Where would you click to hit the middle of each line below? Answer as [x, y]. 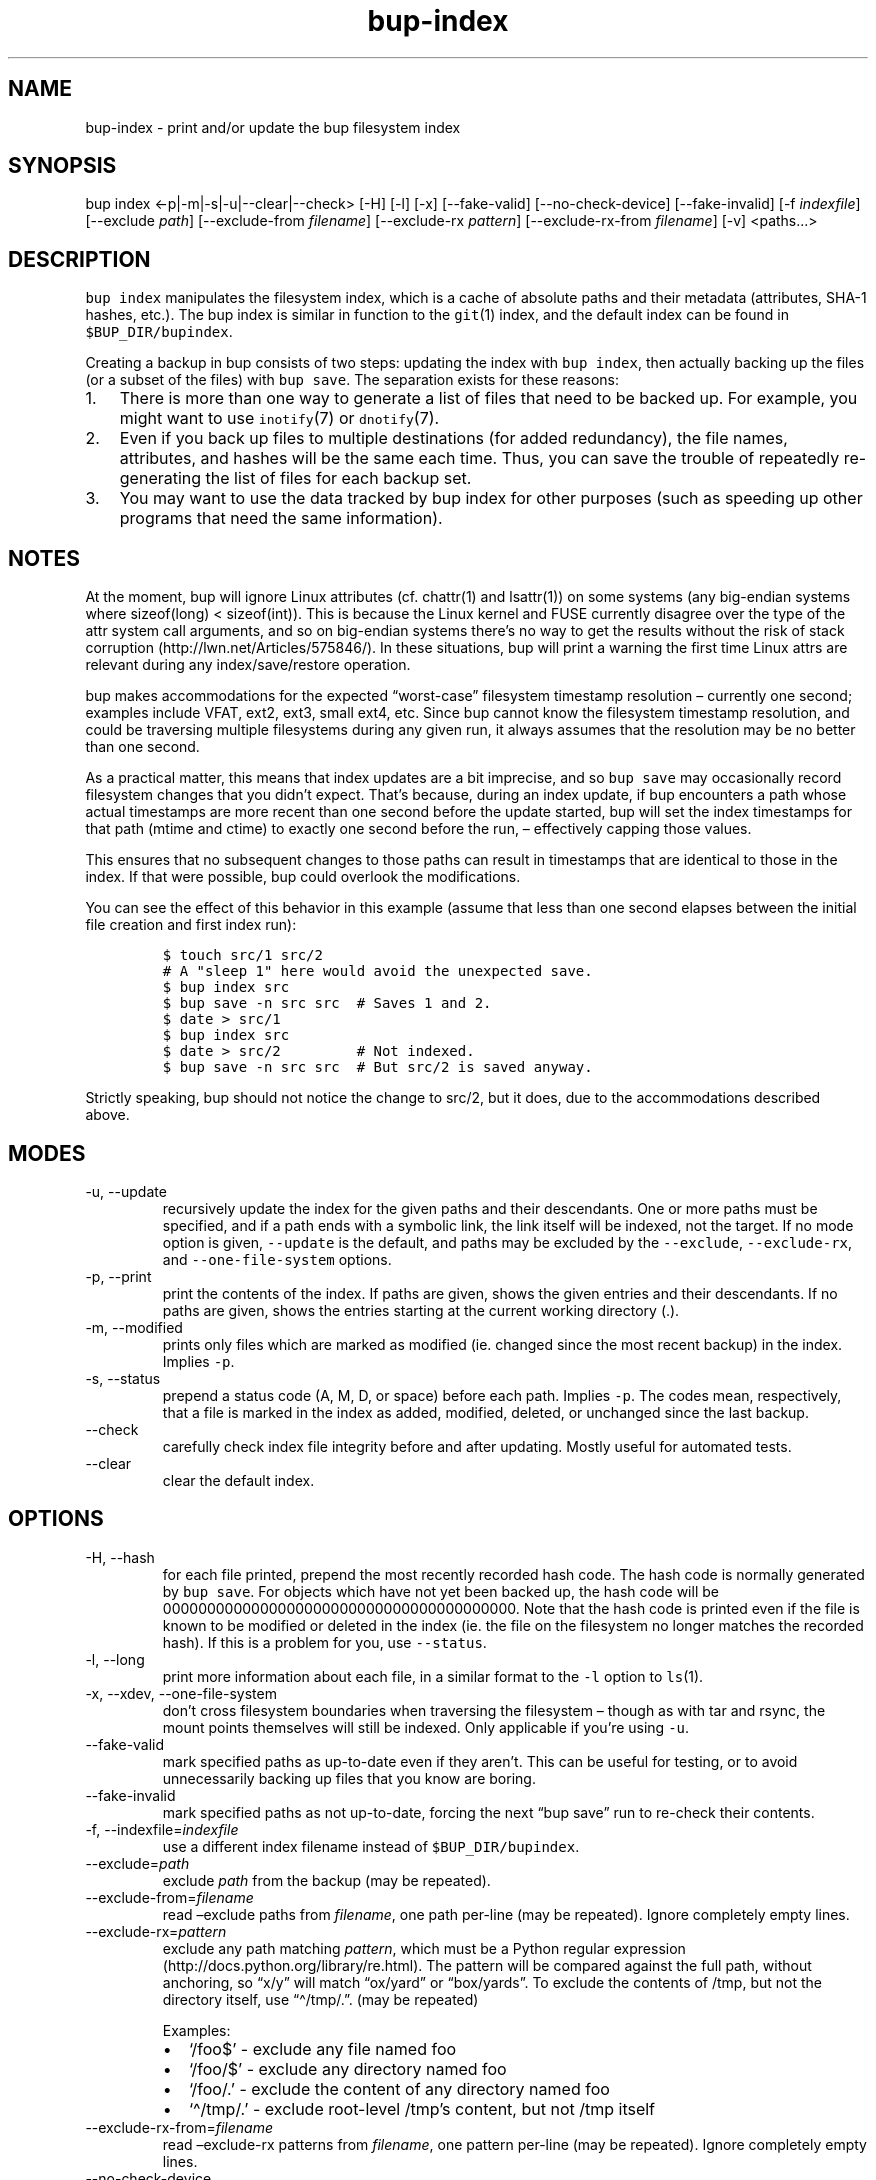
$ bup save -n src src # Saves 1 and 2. [327, 1003]
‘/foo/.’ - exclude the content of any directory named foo [399, 2088]
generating [160, 478]
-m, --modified [134, 1327]
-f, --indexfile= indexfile [162, 1829]
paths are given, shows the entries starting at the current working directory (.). [421, 1310]
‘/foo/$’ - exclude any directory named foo [347, 2068]
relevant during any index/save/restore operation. [248, 665]
